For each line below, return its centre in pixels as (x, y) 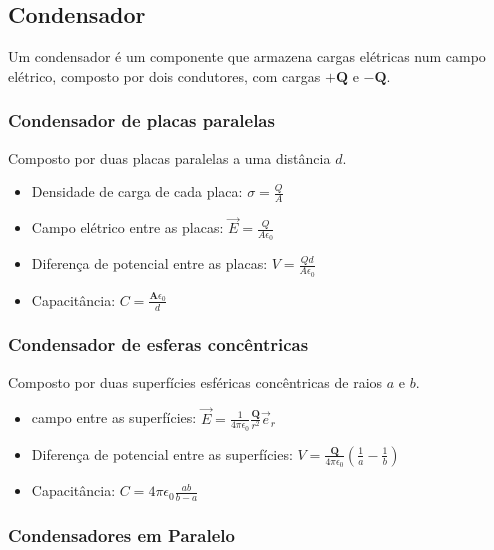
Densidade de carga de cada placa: (137, 191)
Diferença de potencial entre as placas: (149, 263)
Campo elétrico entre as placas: (127, 227)
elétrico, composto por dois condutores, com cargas (164, 75)
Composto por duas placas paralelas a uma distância (169, 157)
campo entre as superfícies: (114, 417)
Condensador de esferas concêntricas (158, 344)
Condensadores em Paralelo (121, 534)
